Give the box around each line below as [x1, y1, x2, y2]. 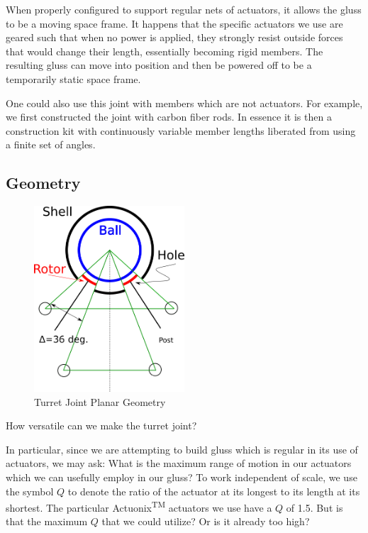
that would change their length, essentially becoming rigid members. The [6, 43, 323, 58]
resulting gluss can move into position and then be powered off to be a [6, 57, 312, 72]
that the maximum [6, 514, 88, 529]
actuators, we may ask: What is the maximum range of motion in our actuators [6, 456, 352, 471]
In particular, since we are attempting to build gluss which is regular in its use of [6, 441, 358, 456]
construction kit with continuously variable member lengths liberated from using [6, 123, 356, 138]
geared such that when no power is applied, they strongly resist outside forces [6, 30, 343, 45]
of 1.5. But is [286, 500, 343, 515]
